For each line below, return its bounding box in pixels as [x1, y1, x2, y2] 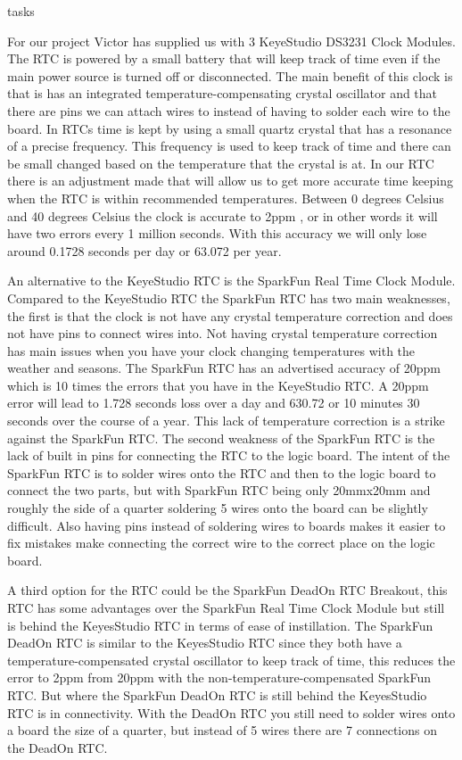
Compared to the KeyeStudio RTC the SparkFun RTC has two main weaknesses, [7, 288, 450, 307]
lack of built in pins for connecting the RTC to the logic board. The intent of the [7, 446, 450, 465]
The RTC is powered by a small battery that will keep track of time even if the [7, 49, 441, 68]
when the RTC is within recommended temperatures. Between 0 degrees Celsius [7, 188, 444, 207]
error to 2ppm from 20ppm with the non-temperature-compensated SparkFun [7, 668, 432, 687]
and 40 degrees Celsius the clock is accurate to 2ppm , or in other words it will [7, 206, 438, 225]
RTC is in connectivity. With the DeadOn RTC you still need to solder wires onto [7, 703, 456, 722]
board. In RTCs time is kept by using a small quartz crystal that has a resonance [7, 119, 452, 137]
